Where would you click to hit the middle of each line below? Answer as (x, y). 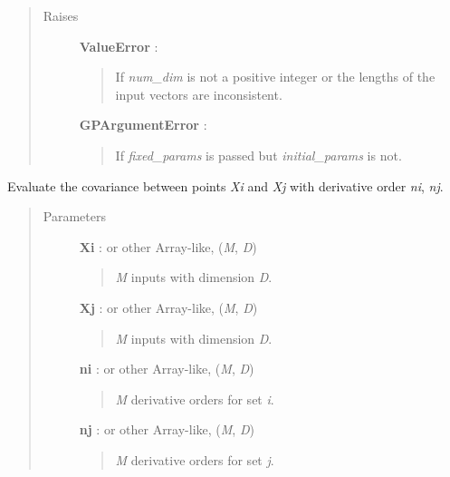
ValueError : (119, 46)
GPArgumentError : (143, 125)
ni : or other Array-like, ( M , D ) (167, 369)
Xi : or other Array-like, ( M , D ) (168, 246)
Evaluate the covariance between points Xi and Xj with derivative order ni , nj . (225, 185)
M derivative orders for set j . (195, 459)
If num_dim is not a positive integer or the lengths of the (275, 77)
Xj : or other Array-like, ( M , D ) (168, 307)
